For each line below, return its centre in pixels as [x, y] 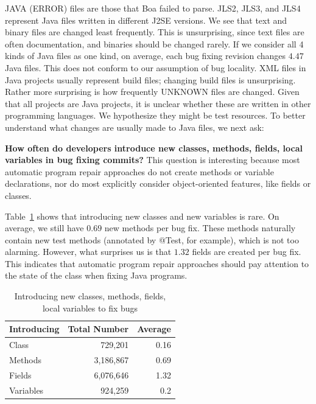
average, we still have [44, 228]
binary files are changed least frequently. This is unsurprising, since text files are [155, 32]
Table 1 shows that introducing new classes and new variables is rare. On [142, 216]
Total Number [98, 329]
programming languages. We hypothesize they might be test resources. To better [155, 115]
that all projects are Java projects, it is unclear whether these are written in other [158, 103]
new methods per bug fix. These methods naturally [200, 228]
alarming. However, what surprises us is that [88, 252]
